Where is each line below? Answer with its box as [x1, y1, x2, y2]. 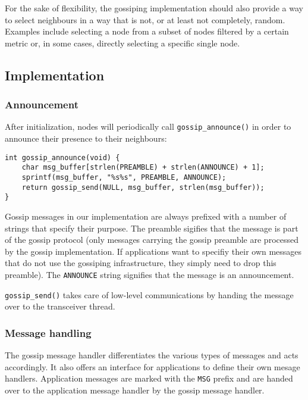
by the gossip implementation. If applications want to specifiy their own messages [5, 245, 302, 257]
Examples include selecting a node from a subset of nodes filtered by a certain [5, 25, 289, 37]
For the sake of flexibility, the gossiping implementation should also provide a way [5, 2, 303, 14]
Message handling [5, 325, 92, 340]
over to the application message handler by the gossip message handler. [5, 383, 265, 396]
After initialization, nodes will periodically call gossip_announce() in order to [5, 120, 291, 133]
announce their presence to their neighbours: [5, 132, 167, 145]
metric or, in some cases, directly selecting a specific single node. [5, 36, 240, 49]
